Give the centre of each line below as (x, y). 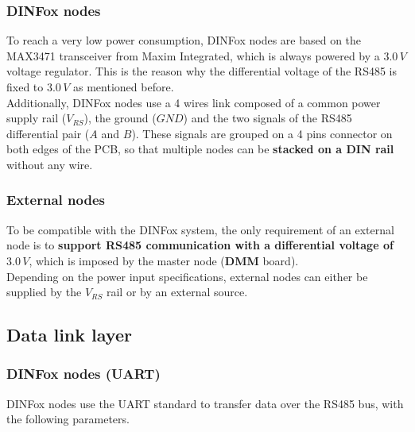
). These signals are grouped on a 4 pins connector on (262, 133)
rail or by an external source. (177, 292)
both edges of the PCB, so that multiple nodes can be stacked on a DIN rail (200, 149)
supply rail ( (37, 118)
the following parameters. (68, 419)
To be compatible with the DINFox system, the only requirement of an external (200, 229)
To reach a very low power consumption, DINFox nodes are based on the (184, 40)
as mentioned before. (124, 87)
